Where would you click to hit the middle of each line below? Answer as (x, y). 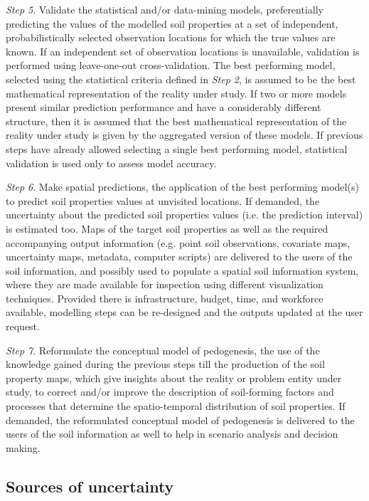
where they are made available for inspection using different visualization (165, 284)
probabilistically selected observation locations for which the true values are (171, 37)
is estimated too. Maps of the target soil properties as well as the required (167, 228)
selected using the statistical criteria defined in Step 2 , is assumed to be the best (181, 79)
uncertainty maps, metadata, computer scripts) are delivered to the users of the (179, 257)
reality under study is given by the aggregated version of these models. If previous (184, 135)
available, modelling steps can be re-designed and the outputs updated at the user (184, 312)
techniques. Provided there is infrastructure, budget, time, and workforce (165, 298)
